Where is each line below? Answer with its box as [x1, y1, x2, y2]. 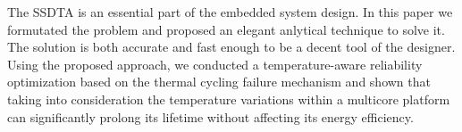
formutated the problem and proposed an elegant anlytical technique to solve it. [7, 20, 445, 38]
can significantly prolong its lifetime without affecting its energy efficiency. [7, 107, 414, 126]
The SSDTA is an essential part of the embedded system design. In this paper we [7, 3, 453, 21]
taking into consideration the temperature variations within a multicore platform [7, 89, 450, 108]
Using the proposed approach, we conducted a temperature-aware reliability [7, 54, 423, 73]
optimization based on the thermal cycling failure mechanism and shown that [7, 72, 431, 91]
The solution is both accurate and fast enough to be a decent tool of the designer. [7, 37, 456, 56]
